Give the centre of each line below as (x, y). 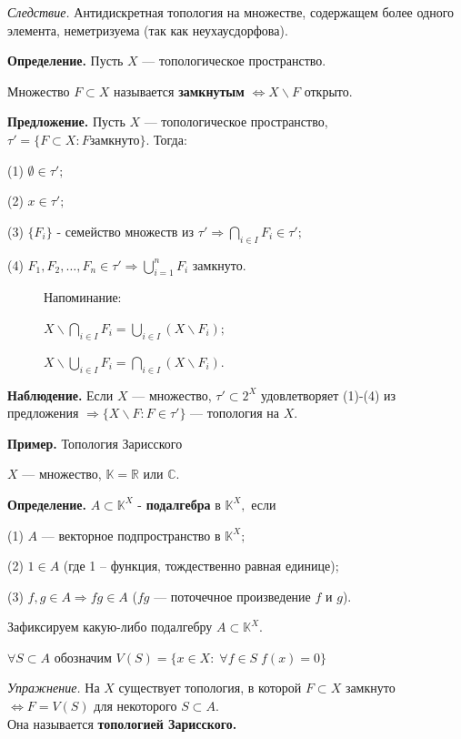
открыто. (328, 91)
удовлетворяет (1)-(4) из (329, 395)
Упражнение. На (54, 688)
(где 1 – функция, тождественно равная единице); (201, 566)
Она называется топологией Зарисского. (122, 723)
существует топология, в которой (210, 688)
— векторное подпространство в (131, 535)
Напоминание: (83, 297)
